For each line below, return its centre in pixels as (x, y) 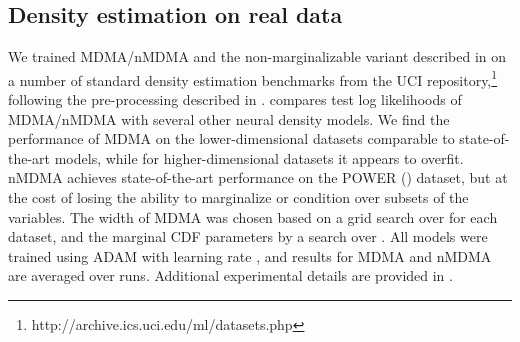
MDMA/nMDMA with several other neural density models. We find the (229, 118)
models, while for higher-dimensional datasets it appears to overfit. (259, 157)
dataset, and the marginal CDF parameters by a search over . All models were (248, 236)
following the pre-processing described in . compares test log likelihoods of (235, 99)
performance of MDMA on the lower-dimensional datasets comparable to (231, 138)
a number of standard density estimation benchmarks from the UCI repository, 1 (253, 78)
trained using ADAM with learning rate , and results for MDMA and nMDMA (250, 255)
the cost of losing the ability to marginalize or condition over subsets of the (238, 197)
